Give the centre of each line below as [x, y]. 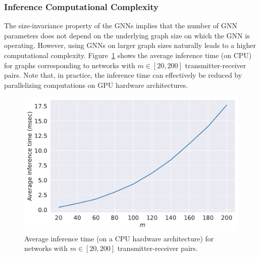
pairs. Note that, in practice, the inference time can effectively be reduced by [123, 75]
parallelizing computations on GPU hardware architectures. [96, 85]
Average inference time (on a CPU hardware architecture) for [119, 238]
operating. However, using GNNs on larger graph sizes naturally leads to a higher [130, 45]
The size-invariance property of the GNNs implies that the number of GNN [121, 25]
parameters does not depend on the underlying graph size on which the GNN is [127, 35]
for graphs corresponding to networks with [70, 65]
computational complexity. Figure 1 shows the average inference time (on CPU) [128, 55]
